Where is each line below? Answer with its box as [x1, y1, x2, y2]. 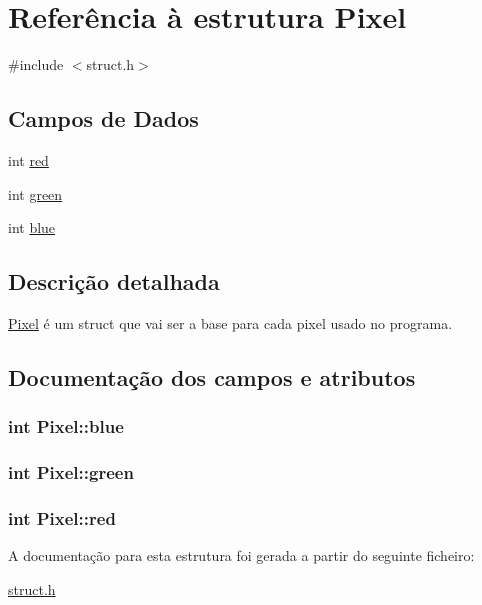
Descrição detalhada [8, 266, 220, 297]
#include [8, 54, 64, 75]
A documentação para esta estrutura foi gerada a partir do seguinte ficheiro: [8, 545, 475, 566]
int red [8, 149, 49, 170]
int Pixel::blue [8, 414, 124, 439]
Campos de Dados [8, 103, 199, 134]
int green [8, 183, 63, 204]
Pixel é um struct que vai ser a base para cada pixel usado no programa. [8, 312, 453, 333]
